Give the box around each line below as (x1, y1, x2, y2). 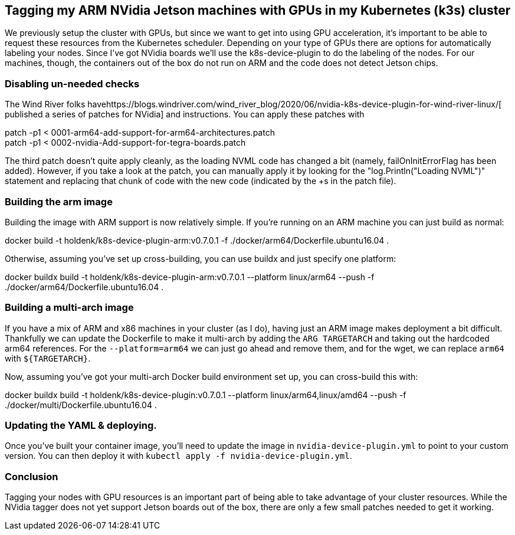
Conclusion (5, 470, 58, 483)
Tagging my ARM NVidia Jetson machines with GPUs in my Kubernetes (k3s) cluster (5, 3, 511, 18)
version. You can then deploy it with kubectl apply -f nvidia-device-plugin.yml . (5, 451, 352, 461)
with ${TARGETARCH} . (5, 353, 91, 363)
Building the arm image (5, 195, 113, 208)
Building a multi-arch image (5, 301, 134, 314)
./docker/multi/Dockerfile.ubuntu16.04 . (5, 399, 157, 410)
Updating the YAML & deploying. (5, 419, 157, 432)
